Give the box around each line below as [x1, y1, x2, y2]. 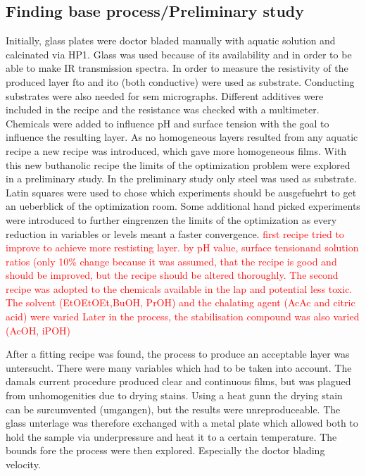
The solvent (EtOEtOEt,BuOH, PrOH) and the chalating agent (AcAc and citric [6, 295, 355, 310]
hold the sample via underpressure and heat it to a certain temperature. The [6, 429, 337, 444]
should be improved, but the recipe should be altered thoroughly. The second [6, 268, 339, 282]
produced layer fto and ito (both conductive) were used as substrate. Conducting [6, 74, 355, 89]
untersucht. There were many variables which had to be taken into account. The [6, 360, 352, 375]
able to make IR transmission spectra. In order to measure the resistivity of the [6, 61, 348, 75]
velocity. [6, 457, 41, 472]
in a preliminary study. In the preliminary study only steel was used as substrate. [6, 171, 357, 186]
